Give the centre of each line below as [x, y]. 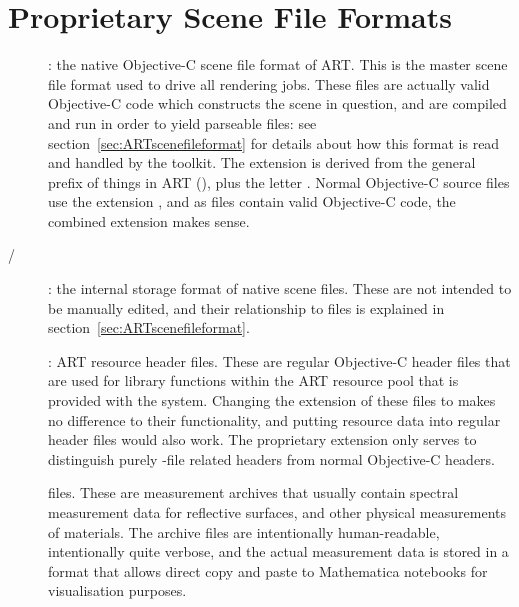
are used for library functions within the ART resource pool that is [253, 380]
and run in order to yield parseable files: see [182, 122]
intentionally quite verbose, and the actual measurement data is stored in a [278, 551]
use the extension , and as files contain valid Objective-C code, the [252, 201]
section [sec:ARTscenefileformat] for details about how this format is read [274, 142]
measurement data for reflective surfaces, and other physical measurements [277, 512]
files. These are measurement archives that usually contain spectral [253, 492]
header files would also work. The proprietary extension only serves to [262, 439]
